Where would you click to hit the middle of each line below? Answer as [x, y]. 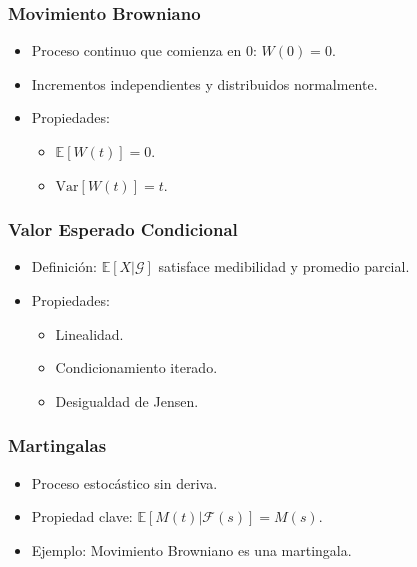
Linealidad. [89, 333]
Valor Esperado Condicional [123, 229]
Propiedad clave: [82, 516]
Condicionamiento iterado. [136, 367]
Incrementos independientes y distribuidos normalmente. [204, 83]
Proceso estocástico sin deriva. [124, 482]
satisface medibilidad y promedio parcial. [284, 266]
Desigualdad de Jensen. [127, 400]
